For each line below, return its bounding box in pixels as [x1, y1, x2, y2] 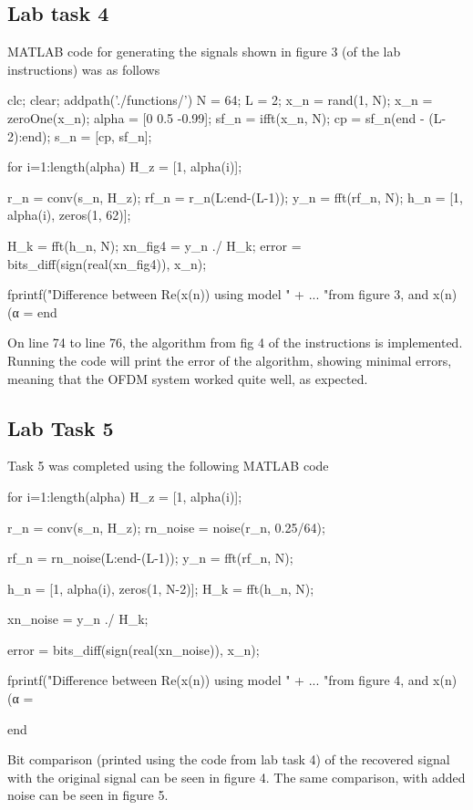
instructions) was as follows [7, 59, 160, 78]
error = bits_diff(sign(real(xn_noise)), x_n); [7, 639, 260, 659]
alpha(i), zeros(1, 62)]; [7, 205, 131, 224]
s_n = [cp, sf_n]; [55, 126, 152, 145]
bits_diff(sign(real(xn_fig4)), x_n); [7, 254, 207, 273]
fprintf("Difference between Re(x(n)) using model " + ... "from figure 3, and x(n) [7, 285, 458, 304]
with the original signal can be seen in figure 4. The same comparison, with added [7, 767, 466, 786]
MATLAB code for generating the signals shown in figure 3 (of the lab [7, 42, 401, 61]
